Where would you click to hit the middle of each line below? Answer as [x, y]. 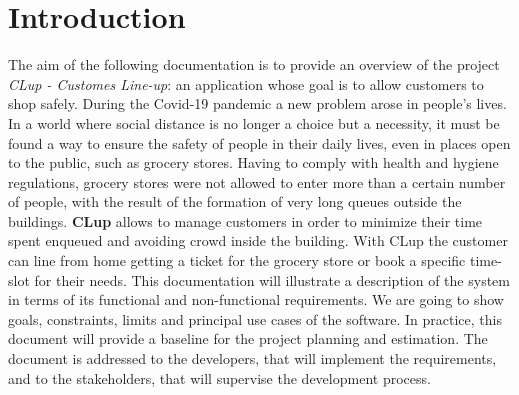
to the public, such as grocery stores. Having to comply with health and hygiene [253, 162]
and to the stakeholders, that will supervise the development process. [219, 377]
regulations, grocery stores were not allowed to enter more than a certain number [257, 181]
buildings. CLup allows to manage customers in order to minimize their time [245, 220]
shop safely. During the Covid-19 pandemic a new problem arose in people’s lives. [257, 103]
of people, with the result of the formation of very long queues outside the [235, 201]
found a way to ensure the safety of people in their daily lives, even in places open [259, 142]
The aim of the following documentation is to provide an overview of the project [254, 64]
